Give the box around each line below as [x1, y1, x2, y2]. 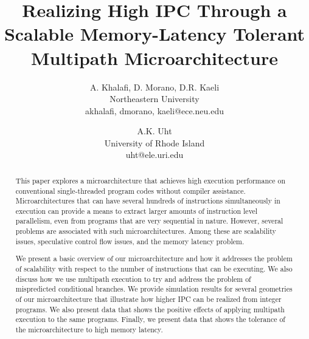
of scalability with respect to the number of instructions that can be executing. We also [15, 264, 293, 273]
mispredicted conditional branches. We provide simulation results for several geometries [15, 284, 293, 294]
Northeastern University [109, 92, 200, 105]
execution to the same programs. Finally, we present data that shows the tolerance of [15, 314, 285, 324]
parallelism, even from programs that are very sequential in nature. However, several [15, 216, 283, 226]
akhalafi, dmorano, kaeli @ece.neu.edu [85, 104, 224, 117]
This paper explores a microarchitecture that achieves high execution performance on [15, 175, 286, 185]
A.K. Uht [137, 125, 172, 137]
